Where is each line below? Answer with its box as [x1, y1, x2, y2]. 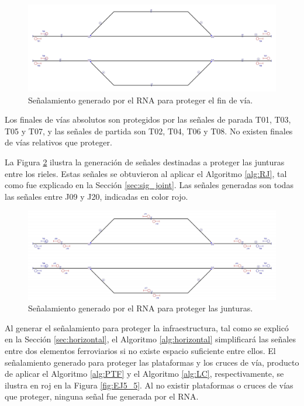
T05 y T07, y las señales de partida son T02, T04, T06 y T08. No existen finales [5, 124, 293, 137]
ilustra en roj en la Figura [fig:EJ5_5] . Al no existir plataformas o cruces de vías [5, 379, 293, 391]
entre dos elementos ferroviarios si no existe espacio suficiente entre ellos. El [5, 344, 276, 356]
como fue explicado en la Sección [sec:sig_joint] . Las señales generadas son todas [5, 179, 293, 191]
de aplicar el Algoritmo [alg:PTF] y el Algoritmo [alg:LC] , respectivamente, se [5, 367, 284, 380]
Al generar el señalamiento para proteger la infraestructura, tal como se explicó [5, 321, 289, 334]
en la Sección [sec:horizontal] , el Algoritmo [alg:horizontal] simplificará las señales [5, 333, 296, 345]
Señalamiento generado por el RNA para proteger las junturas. [28, 302, 253, 314]
